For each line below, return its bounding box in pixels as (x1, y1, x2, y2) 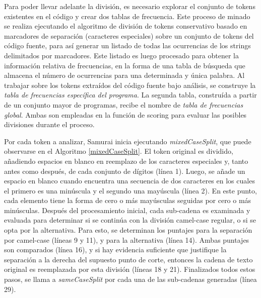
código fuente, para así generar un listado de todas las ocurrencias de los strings (4, 40, 251, 51)
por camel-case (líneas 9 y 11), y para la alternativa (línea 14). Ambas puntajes (4, 234, 249, 245)
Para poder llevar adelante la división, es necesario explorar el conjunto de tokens (4, 1, 255, 11)
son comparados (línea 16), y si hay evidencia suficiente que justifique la (4, 244, 227, 255)
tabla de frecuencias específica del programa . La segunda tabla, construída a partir (4, 89, 257, 100)
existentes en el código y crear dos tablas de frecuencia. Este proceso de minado (4, 11, 250, 21)
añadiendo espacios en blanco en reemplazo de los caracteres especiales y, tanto (4, 155, 248, 166)
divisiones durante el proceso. (4, 119, 95, 130)
